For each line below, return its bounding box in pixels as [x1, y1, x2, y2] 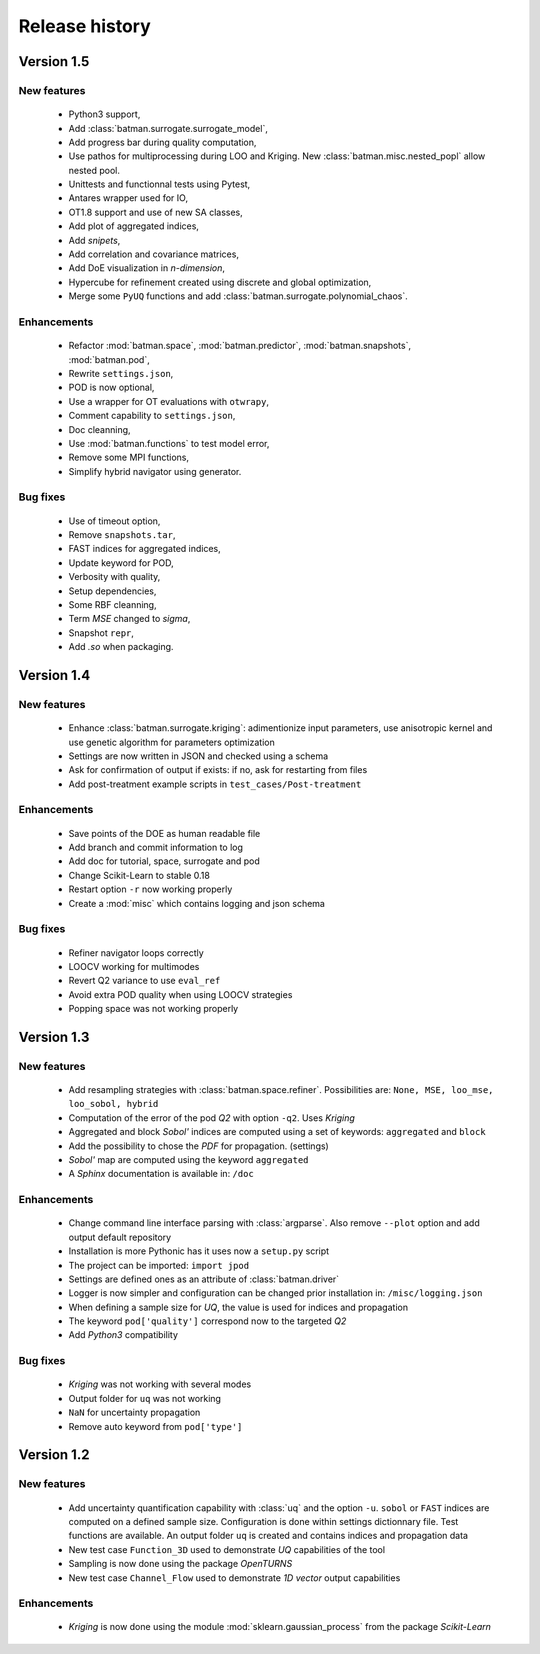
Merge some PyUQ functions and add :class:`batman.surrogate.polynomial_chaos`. [68, 290, 409, 302]
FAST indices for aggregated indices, [68, 543, 222, 555]
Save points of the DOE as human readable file [68, 827, 261, 839]
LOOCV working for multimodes [68, 960, 200, 972]
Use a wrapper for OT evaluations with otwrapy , [68, 395, 270, 407]
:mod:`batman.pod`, [68, 353, 150, 365]
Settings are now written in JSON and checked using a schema [68, 750, 329, 762]
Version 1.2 [18, 1446, 90, 1464]
